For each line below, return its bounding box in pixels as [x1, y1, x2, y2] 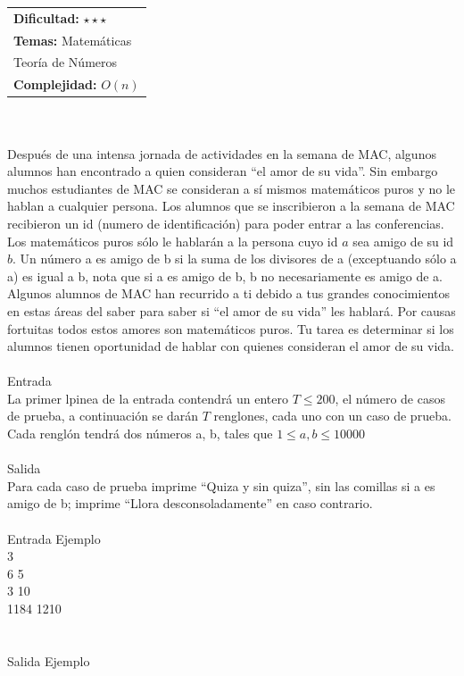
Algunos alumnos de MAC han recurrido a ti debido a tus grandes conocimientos [7, 284, 450, 303]
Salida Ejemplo [7, 651, 90, 670]
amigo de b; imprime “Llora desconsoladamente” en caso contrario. [7, 494, 373, 513]
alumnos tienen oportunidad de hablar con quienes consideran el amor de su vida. [7, 337, 455, 355]
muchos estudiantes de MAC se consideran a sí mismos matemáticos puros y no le [7, 179, 456, 197]
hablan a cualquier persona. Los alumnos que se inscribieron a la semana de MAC [7, 196, 455, 215]
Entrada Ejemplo [7, 529, 101, 547]
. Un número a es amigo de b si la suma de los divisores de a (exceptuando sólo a [12, 249, 457, 268]
